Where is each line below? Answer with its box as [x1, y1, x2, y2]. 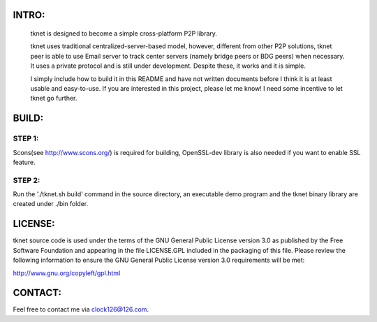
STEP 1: [13, 133, 39, 143]
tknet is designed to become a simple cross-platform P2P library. [30, 29, 218, 38]
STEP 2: [13, 175, 40, 185]
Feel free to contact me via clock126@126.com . [13, 305, 149, 314]
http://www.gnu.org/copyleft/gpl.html [13, 269, 121, 277]
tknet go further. [30, 94, 77, 103]
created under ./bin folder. [13, 200, 89, 208]
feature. [13, 158, 36, 166]
